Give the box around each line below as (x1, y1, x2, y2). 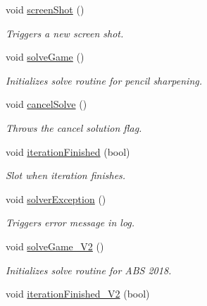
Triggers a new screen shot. (6, 25, 124, 40)
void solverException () (6, 191, 106, 206)
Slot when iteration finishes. (6, 168, 126, 183)
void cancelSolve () (6, 97, 87, 111)
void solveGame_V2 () (6, 238, 104, 253)
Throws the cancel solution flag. (6, 120, 142, 135)
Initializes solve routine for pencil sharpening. (6, 73, 202, 87)
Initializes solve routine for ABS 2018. (6, 262, 172, 277)
